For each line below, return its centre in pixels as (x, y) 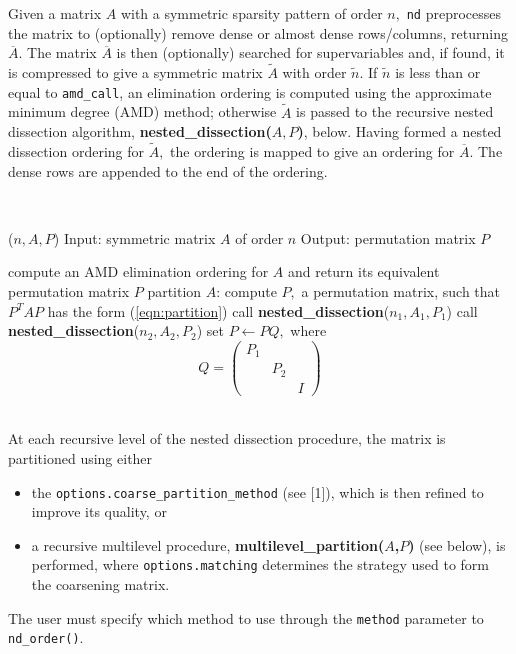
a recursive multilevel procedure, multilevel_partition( (208, 544)
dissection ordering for (76, 150)
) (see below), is (457, 544)
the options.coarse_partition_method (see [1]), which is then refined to (257, 491)
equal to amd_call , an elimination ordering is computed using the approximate (250, 91)
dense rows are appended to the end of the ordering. (168, 170)
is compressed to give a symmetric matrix (135, 72)
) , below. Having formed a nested (399, 131)
